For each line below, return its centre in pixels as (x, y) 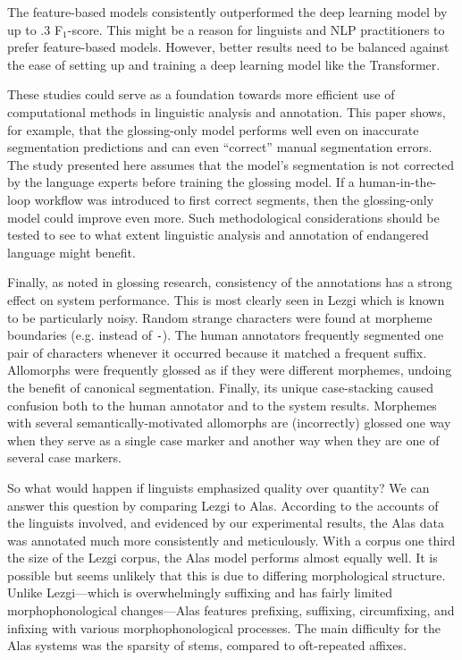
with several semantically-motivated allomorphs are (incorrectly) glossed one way (229, 423)
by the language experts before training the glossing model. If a (181, 182)
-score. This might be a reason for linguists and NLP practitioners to (256, 29)
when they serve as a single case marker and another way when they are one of (223, 440)
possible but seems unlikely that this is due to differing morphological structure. (227, 575)
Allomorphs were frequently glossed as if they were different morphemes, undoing (230, 370)
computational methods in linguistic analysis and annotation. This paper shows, (227, 111)
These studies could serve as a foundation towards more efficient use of (201, 94)
